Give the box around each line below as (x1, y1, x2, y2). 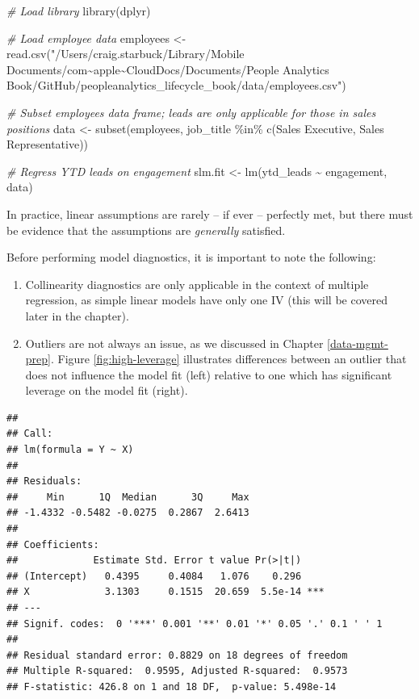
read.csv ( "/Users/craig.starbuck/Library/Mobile (6, 45, 245, 62)
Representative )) (6, 136, 89, 153)
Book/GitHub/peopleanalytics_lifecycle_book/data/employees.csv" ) (6, 77, 346, 94)
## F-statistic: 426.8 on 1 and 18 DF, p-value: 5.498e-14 (6, 680, 337, 693)
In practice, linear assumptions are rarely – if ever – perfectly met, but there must (6, 205, 413, 222)
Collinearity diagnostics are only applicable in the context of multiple (25, 275, 369, 292)
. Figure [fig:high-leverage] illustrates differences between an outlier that (50, 350, 407, 367)
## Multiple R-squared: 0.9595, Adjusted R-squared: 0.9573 (6, 665, 348, 677)
